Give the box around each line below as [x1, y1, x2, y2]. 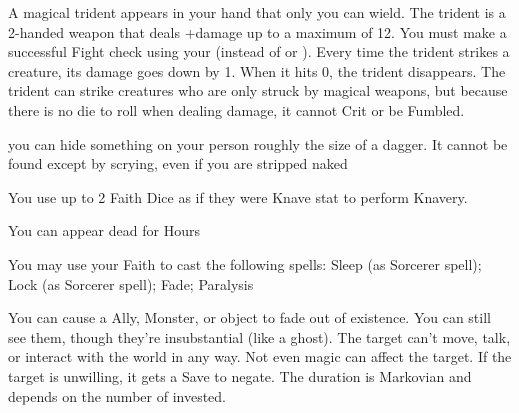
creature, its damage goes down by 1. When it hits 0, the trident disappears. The [8, 60, 506, 81]
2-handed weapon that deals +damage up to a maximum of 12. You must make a [8, 21, 507, 42]
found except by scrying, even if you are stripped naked [8, 153, 348, 174]
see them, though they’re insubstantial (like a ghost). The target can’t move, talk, [8, 326, 511, 347]
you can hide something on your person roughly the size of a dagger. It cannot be [8, 133, 508, 154]
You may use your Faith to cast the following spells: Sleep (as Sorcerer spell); [8, 253, 482, 274]
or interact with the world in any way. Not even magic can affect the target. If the [8, 346, 512, 367]
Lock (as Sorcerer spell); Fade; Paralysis [8, 273, 254, 294]
